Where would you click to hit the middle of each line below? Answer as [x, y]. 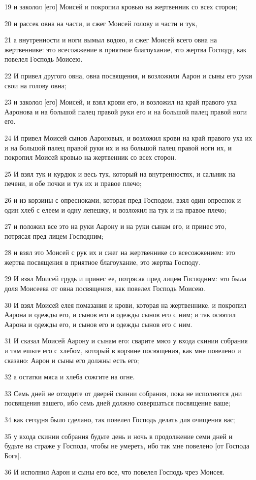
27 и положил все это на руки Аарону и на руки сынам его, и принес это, [115, 226]
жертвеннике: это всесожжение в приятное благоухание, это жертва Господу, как [126, 49]
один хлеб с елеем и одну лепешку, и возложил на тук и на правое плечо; [115, 209]
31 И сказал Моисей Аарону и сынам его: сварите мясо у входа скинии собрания [126, 341]
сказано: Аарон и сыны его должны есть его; [72, 360]
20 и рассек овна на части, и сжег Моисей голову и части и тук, [101, 23]
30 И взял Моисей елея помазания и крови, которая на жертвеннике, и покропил [126, 305]
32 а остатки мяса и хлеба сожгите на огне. [70, 377]
